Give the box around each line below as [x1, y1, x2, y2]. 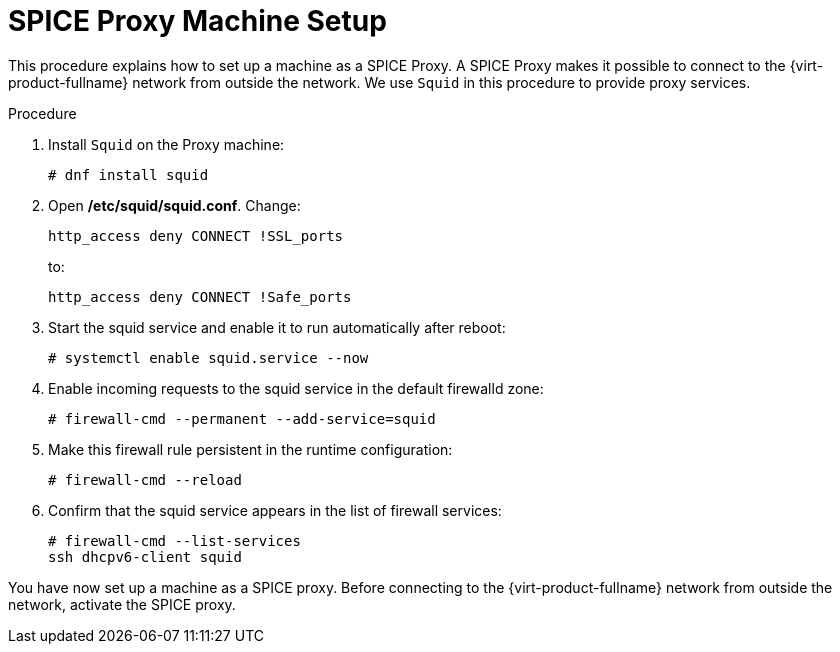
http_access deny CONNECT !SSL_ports [48, 227, 344, 244]
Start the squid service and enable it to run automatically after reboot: [48, 318, 506, 336]
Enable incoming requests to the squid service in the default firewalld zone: [48, 379, 544, 397]
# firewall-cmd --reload [48, 471, 242, 488]
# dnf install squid [48, 166, 209, 183]
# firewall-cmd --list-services [48, 532, 301, 549]
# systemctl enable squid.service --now [48, 349, 369, 366]
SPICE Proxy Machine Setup [8, 4, 387, 38]
